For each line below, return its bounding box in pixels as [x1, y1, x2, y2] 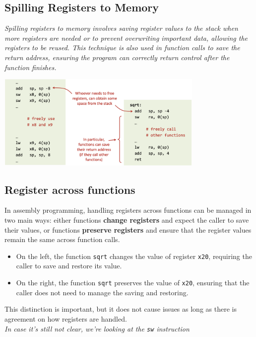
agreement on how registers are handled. [4, 313, 127, 324]
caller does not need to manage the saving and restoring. [16, 287, 189, 297]
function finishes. [4, 62, 57, 72]
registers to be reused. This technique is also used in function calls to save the [4, 42, 240, 53]
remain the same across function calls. [4, 234, 120, 245]
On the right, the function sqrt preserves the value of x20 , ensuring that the [16, 277, 250, 288]
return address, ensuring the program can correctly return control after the [4, 52, 230, 62]
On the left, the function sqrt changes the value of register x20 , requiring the [16, 251, 252, 261]
